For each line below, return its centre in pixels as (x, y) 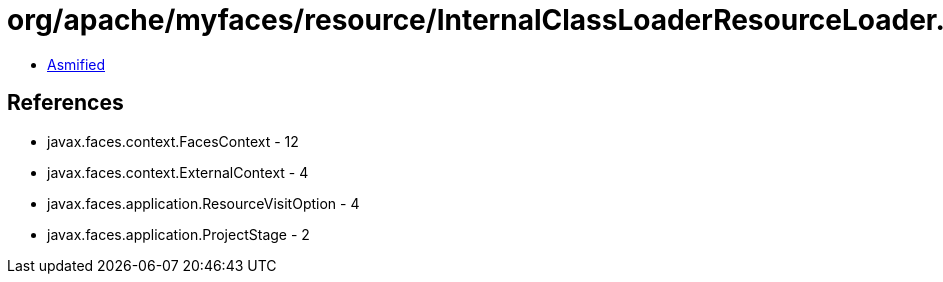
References (65, 103)
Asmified (76, 64)
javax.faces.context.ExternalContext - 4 (178, 172)
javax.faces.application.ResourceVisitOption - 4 (203, 203)
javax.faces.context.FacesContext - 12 (173, 141)
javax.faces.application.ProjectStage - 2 (178, 234)
